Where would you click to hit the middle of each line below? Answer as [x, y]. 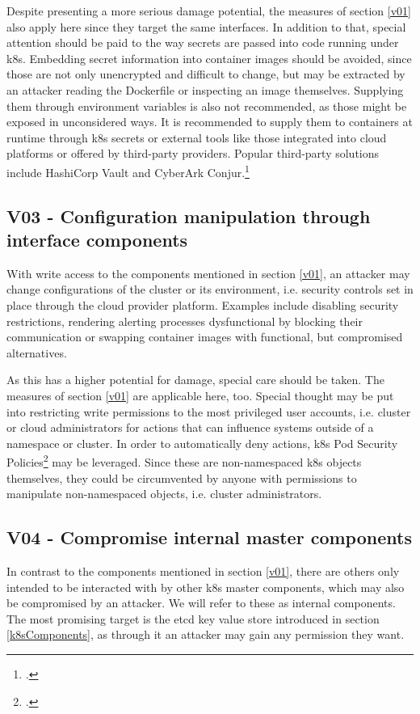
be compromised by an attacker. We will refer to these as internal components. [201, 603]
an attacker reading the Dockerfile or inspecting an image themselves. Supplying [205, 89]
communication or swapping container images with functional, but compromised [205, 337]
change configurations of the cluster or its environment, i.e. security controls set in [210, 289]
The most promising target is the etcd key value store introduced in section [193, 618]
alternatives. [37, 352]
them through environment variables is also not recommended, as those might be [207, 106]
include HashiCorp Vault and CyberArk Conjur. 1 [128, 171]
